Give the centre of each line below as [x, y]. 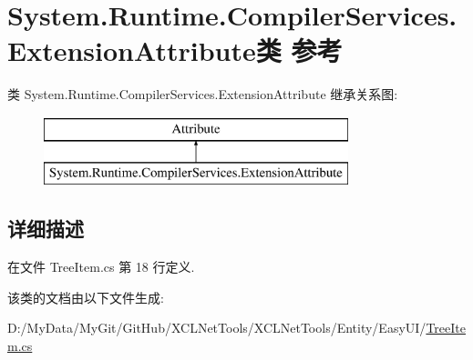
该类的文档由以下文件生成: [86, 297]
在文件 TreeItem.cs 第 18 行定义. [101, 267]
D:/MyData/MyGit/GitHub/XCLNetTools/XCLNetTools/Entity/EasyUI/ [217, 328]
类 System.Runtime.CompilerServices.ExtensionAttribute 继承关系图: [203, 94]
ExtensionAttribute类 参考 [175, 50]
